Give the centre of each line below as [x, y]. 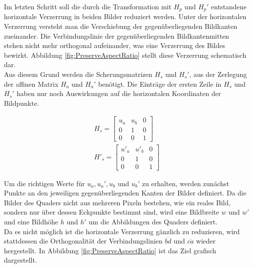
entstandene [229, 6]
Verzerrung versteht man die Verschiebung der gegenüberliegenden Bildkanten [121, 26]
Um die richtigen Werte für [44, 183]
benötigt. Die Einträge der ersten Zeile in [160, 84]
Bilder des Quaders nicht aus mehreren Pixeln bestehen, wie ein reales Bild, [117, 202]
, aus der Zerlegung [218, 74]
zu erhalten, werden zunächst [186, 183]
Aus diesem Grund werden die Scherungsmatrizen [78, 74]
